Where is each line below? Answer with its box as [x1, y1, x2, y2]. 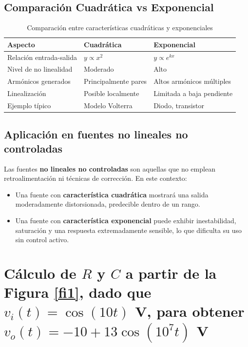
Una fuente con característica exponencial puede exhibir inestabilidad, [15, 215, 236, 226]
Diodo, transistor [153, 100, 205, 111]
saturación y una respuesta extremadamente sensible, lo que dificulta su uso [15, 225, 242, 235]
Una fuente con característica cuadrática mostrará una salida [15, 189, 209, 199]
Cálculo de [4, 263, 76, 283]
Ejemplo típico [7, 100, 51, 111]
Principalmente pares [84, 76, 147, 86]
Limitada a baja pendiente [153, 88, 233, 98]
